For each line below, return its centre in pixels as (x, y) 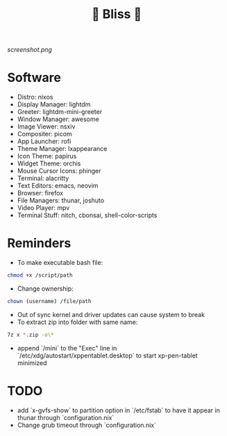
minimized (32, 363)
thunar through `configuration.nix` (66, 417)
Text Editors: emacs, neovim (58, 186)
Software (34, 78)
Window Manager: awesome (58, 119)
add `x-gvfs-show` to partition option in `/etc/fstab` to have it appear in (118, 410)
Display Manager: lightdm (54, 104)
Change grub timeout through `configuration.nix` (86, 425)
